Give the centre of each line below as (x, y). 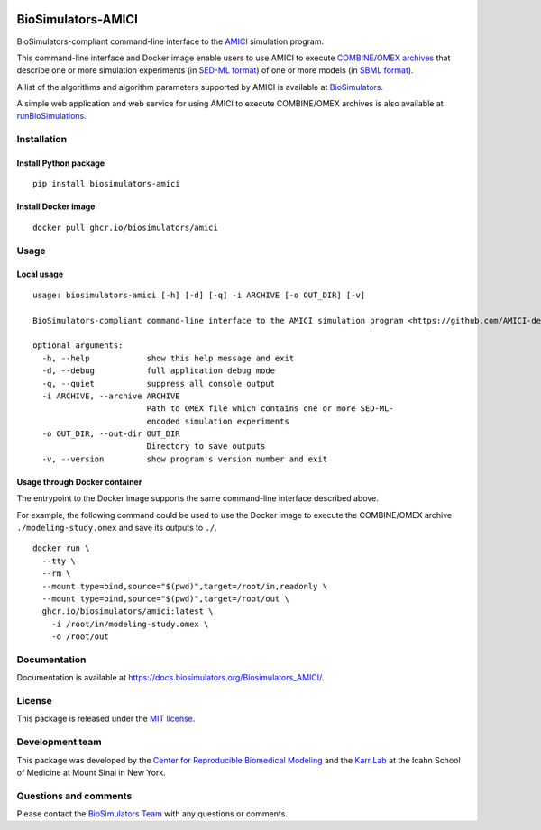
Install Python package (61, 163)
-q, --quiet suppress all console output (158, 383)
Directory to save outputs (206, 447)
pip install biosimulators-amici (106, 184)
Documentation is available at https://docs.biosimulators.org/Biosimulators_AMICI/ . (170, 678)
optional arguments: (78, 346)
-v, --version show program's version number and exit (185, 459)
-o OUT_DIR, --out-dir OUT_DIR (111, 434)
